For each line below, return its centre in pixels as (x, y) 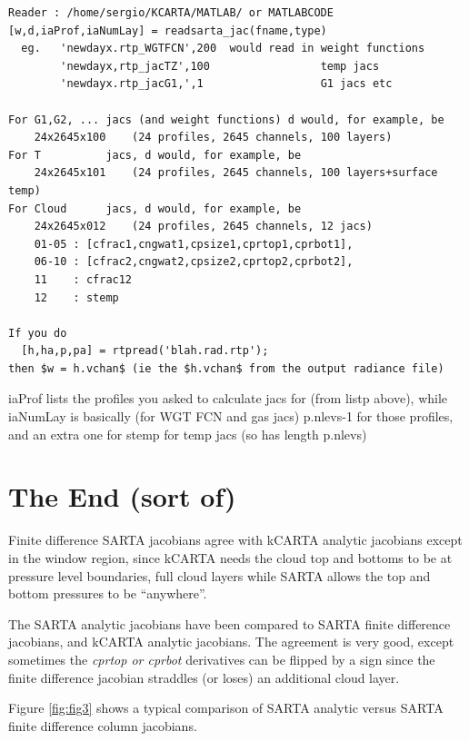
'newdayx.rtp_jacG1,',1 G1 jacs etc (226, 84)
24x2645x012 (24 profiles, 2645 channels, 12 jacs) (203, 227)
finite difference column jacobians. (103, 725)
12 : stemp (76, 297)
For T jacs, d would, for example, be (155, 155)
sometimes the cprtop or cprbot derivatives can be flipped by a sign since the (222, 659)
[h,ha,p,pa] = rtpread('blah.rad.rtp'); (145, 351)
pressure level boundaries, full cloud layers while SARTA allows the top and (220, 575)
